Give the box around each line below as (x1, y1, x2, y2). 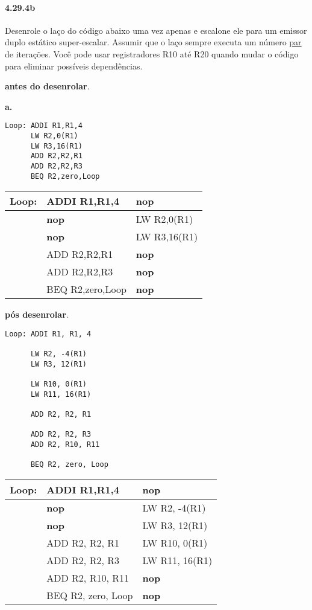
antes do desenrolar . (5, 80, 90, 92)
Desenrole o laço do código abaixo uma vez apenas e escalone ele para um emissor (5, 24, 307, 36)
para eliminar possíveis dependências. (5, 59, 143, 72)
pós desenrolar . (5, 308, 69, 321)
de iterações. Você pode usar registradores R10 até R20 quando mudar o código (5, 47, 299, 60)
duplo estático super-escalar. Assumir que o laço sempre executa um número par (5, 36, 302, 48)
